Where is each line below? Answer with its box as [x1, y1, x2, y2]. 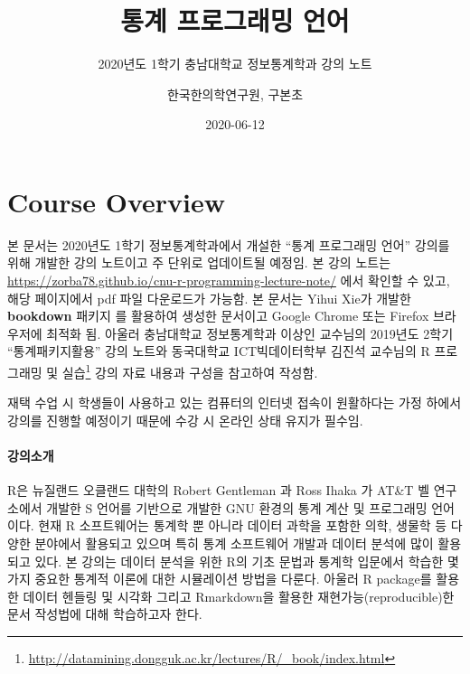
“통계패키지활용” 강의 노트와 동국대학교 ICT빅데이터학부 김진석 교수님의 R [7, 342, 430, 360]
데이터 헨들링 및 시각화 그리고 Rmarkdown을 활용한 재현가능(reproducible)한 [23, 586, 455, 605]
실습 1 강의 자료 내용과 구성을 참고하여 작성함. [61, 360, 318, 381]
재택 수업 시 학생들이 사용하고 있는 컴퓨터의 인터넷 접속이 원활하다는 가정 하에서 [7, 393, 462, 412]
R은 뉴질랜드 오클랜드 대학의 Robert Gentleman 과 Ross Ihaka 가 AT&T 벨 [7, 481, 430, 500]
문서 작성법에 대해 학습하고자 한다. [7, 604, 202, 623]
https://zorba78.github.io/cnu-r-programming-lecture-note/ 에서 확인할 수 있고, [7, 271, 450, 290]
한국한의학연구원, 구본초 [166, 84, 304, 103]
